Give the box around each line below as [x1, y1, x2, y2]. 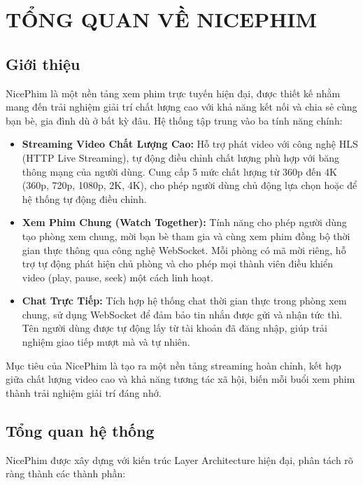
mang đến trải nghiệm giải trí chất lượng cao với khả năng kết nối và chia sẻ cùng [6, 99, 357, 114]
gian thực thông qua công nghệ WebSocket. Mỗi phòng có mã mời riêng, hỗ [22, 242, 346, 257]
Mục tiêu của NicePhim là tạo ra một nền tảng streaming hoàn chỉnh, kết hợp [6, 358, 341, 372]
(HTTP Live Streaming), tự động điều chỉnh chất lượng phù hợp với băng [22, 150, 339, 164]
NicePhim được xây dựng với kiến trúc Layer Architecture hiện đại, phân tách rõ [6, 452, 353, 467]
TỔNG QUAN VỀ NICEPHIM [6, 5, 318, 34]
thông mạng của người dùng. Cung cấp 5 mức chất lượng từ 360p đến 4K [22, 164, 337, 178]
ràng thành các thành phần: [6, 466, 126, 481]
